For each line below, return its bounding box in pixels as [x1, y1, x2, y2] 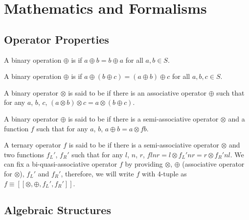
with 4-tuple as [142, 168, 187, 178]
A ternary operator [4, 140, 61, 150]
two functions [4, 149, 45, 159]
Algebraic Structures [4, 202, 111, 217]
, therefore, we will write [61, 168, 134, 178]
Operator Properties [4, 31, 109, 47]
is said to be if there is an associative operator [68, 87, 207, 98]
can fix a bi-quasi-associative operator [4, 159, 117, 169]
